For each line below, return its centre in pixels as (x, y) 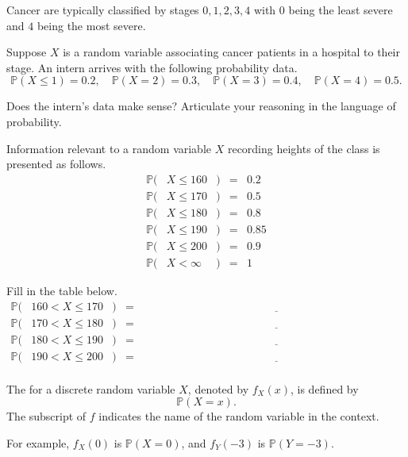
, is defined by (325, 388)
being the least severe (341, 10)
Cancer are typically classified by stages (103, 10)
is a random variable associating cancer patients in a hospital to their (231, 52)
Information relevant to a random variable (109, 148)
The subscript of (46, 416)
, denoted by (218, 388)
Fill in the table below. (62, 290)
